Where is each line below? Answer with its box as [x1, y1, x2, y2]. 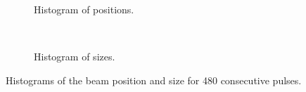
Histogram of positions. [34, 2, 134, 16]
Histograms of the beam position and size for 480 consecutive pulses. [6, 72, 302, 87]
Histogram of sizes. [34, 49, 115, 64]
